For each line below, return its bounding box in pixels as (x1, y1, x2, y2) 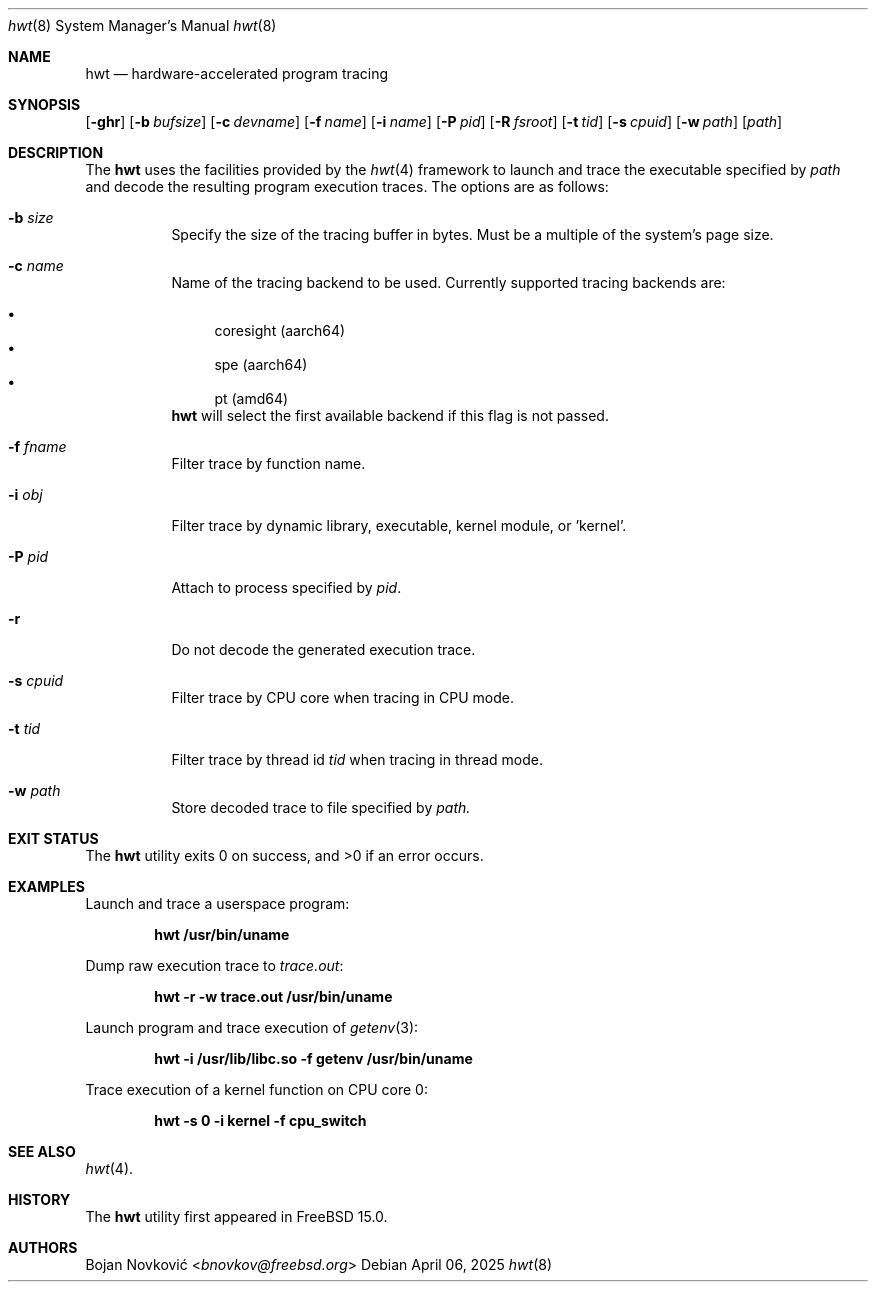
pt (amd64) (214, 390, 289, 407)
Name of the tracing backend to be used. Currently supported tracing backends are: (171, 274, 726, 291)
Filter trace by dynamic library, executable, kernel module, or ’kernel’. (171, 517, 627, 534)
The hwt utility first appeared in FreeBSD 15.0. (85, 1208, 388, 1225)
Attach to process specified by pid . (171, 579, 402, 596)
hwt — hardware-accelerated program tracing (85, 65, 388, 82)
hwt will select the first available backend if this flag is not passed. (171, 407, 609, 424)
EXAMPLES (8, 878, 85, 895)
